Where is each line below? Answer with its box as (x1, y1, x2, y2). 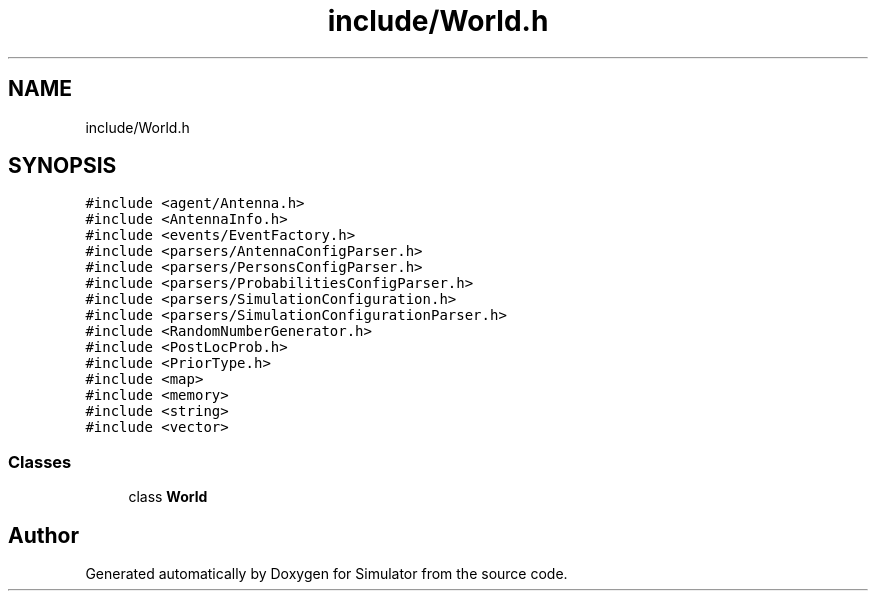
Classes (8, 451, 72, 472)
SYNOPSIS (8, 153, 117, 179)
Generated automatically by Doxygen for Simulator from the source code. (85, 565, 568, 583)
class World (128, 488, 208, 506)
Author (8, 522, 79, 548)
